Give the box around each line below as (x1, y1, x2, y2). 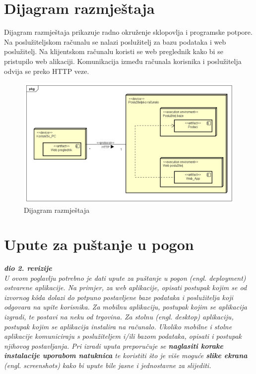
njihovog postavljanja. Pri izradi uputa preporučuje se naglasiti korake (4, 340, 223, 351)
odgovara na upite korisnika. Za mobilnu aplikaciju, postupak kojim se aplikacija (4, 302, 247, 312)
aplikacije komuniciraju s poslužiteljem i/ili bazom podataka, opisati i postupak (4, 331, 242, 341)
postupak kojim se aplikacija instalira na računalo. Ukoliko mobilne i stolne (4, 321, 232, 331)
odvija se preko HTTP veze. (4, 65, 89, 76)
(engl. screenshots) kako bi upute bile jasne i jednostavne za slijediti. (4, 360, 211, 370)
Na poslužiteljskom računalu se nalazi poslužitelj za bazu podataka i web (4, 36, 226, 47)
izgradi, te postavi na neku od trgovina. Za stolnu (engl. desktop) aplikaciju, (4, 312, 234, 322)
